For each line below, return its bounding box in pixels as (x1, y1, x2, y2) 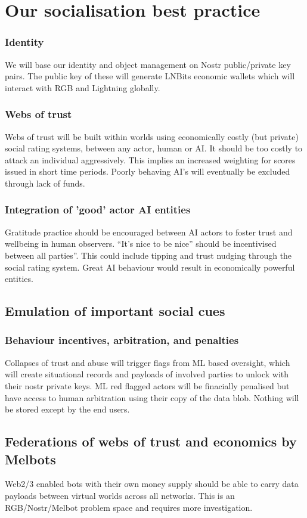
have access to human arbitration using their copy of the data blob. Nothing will (5, 391, 299, 404)
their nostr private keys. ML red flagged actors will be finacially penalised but (5, 379, 290, 392)
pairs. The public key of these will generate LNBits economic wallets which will (5, 70, 295, 82)
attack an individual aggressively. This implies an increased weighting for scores (5, 153, 296, 166)
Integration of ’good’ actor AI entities (5, 202, 191, 217)
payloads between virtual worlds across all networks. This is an (5, 489, 235, 501)
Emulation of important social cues (5, 302, 225, 320)
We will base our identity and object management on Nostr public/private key (5, 58, 291, 70)
